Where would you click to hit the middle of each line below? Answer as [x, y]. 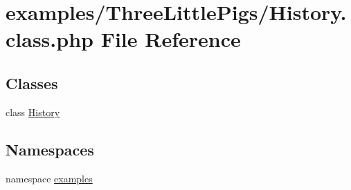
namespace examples [49, 178]
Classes [32, 83]
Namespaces [50, 149]
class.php [49, 39]
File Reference [171, 39]
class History [33, 112]
